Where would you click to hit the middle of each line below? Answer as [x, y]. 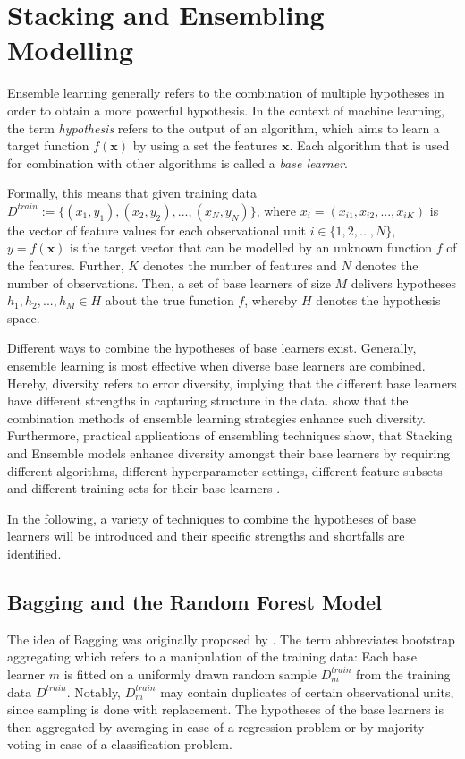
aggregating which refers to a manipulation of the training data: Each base [212, 657]
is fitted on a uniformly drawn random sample [190, 674]
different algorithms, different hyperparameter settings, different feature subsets [225, 470]
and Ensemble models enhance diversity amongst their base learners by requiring [229, 453]
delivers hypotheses [404, 282]
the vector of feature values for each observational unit [156, 230]
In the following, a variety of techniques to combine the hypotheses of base [211, 518]
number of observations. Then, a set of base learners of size [169, 282]
